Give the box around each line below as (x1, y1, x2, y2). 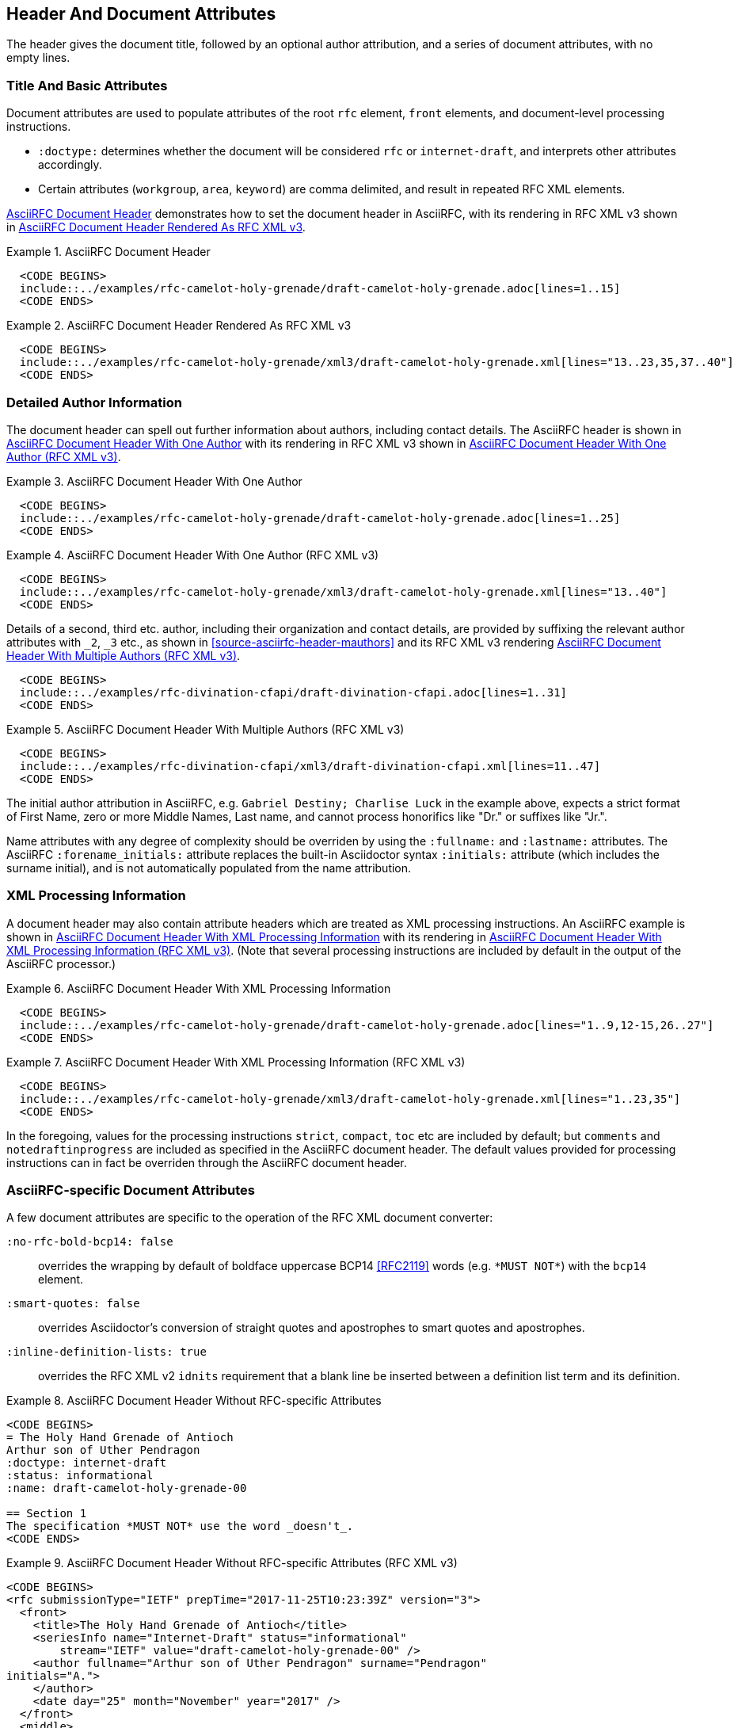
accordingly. (38, 158, 102, 172)
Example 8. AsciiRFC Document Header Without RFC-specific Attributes (6, 1394, 382, 1408)
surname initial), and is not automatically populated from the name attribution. (6, 860, 412, 875)
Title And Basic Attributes (6, 77, 168, 93)
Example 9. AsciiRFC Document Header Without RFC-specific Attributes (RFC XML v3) (6, 1556, 458, 1570)
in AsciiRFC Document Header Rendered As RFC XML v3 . (6, 220, 306, 235)
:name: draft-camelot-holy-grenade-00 (6, 1482, 247, 1495)
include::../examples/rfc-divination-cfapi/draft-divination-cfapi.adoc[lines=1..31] (19, 685, 568, 699)
